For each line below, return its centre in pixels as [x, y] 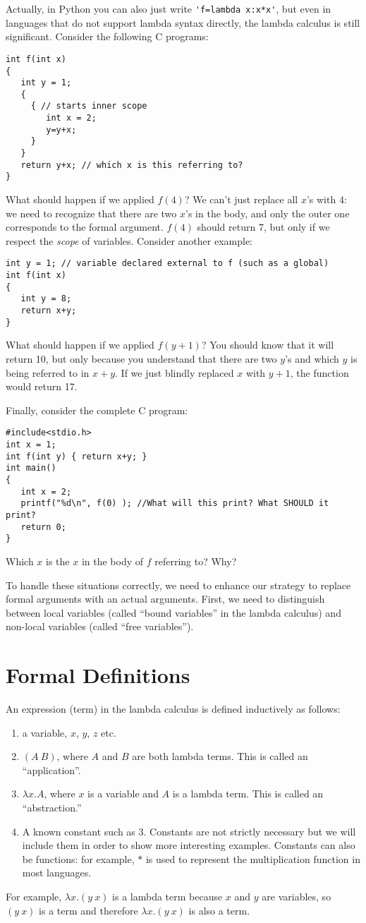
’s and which [312, 358]
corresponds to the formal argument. [85, 227]
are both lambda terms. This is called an [220, 756]
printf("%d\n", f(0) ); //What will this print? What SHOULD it [175, 503]
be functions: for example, [78, 858]
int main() [31, 468]
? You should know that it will [268, 345]
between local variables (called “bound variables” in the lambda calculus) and [173, 612]
